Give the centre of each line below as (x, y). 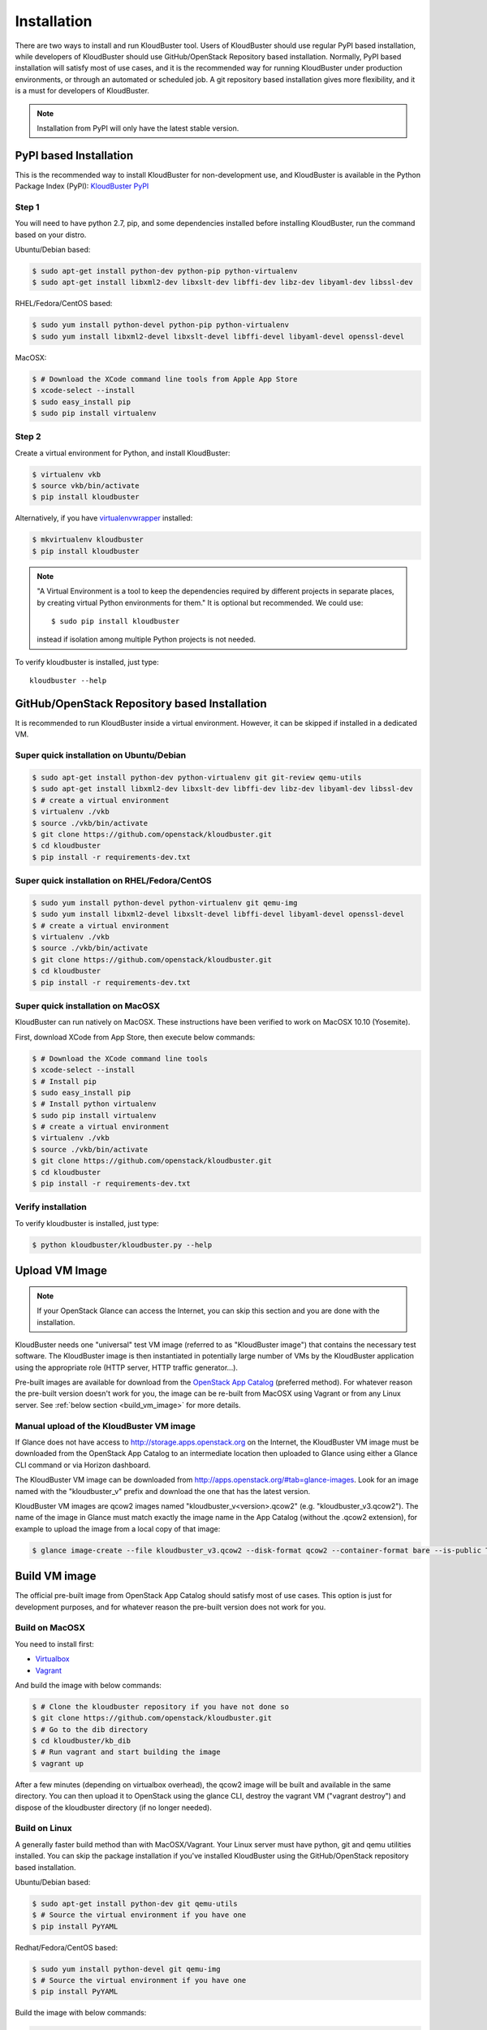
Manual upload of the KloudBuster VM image (106, 1426)
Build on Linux (43, 1829)
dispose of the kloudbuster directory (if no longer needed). (114, 1808)
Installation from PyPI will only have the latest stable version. (138, 128)
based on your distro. (51, 235)
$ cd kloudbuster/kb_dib (82, 1741)
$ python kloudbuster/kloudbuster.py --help (122, 1245)
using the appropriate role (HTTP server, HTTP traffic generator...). (127, 1367)
